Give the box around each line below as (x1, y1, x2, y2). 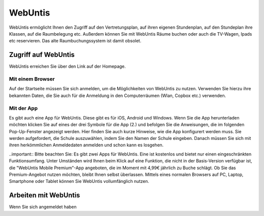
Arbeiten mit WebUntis (9, 191, 80, 199)
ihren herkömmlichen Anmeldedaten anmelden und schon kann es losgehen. (9, 142, 164, 148)
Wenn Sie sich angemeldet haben (9, 204, 77, 210)
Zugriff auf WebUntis (9, 51, 75, 59)
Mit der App (9, 105, 38, 112)
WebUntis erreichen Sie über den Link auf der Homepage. (9, 63, 126, 69)
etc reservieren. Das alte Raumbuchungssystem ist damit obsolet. (9, 38, 142, 44)
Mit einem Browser (9, 76, 55, 82)
